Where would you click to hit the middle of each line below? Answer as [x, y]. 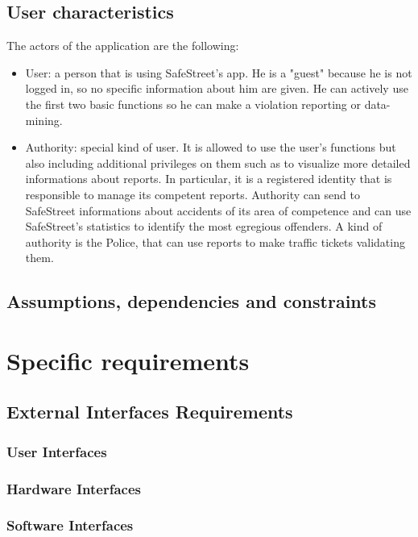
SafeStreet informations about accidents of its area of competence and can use [218, 210]
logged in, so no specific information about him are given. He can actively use [217, 88]
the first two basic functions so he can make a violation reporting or [193, 104]
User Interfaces [57, 451]
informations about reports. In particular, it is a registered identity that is [209, 179]
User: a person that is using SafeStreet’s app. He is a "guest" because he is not [219, 72]
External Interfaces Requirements [150, 412]
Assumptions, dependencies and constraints [191, 301]
